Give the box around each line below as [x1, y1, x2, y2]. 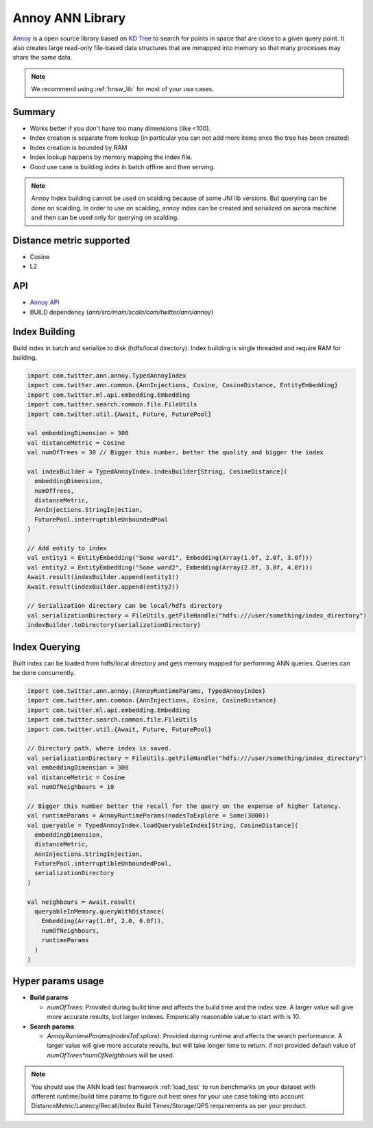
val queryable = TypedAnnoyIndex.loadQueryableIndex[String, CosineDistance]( [27, 821, 298, 829]
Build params [29, 994, 69, 1002]
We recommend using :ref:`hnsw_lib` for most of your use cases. [31, 85, 214, 93]
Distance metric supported [12, 234, 130, 246]
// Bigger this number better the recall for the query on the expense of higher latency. [27, 802, 342, 810]
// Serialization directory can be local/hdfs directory [27, 602, 223, 610]
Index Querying [12, 641, 80, 652]
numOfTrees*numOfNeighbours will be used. [47, 1051, 175, 1059]
